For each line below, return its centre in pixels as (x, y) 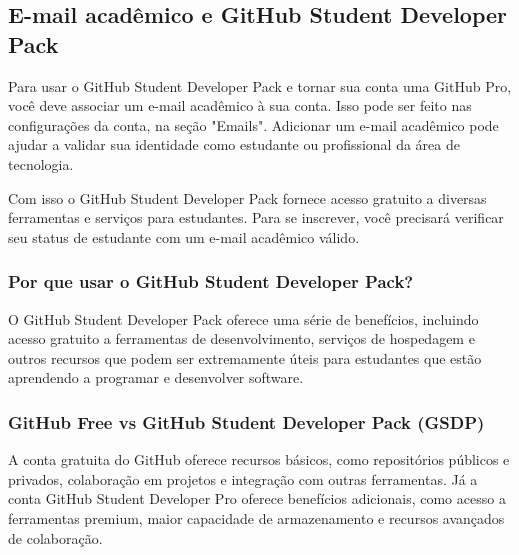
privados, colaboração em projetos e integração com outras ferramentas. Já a (243, 478)
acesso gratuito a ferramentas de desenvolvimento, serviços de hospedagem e (241, 338)
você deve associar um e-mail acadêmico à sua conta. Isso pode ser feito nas (240, 105)
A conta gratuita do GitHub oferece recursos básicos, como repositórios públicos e (259, 459)
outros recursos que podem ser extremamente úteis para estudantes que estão (245, 357)
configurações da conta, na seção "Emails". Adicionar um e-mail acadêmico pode (253, 124)
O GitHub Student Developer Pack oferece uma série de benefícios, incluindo (243, 318)
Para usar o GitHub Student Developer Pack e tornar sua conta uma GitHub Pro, (260, 85)
